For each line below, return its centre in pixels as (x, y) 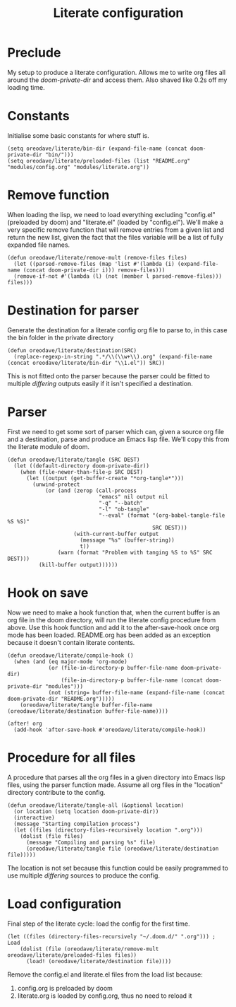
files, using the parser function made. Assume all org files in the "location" (115, 785)
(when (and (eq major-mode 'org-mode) (71, 662)
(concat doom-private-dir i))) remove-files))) (94, 270)
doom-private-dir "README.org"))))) (61, 699)
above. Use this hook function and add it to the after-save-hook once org (113, 627)
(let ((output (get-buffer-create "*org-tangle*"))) (105, 478)
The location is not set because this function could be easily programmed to (118, 868)
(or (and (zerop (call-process (91, 490)
